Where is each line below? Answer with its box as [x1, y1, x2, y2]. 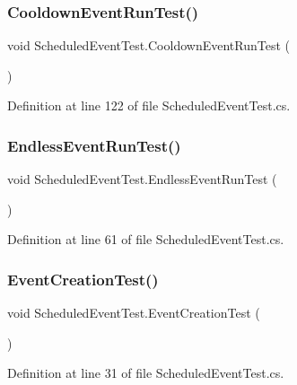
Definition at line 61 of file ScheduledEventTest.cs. [7, 230, 284, 249]
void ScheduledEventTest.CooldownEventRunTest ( [7, 36, 290, 55]
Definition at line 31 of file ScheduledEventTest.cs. [7, 363, 284, 382]
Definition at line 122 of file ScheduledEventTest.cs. [7, 96, 291, 115]
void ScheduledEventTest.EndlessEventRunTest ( [7, 170, 277, 188]
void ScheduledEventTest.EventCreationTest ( [7, 303, 260, 322]
